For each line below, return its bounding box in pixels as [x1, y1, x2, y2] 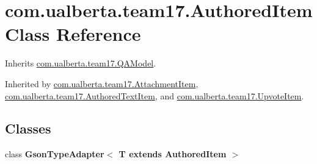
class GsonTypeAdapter [5, 148, 104, 160]
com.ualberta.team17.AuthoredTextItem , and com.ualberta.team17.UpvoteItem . [5, 89, 304, 102]
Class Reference [5, 21, 141, 46]
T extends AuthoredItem [118, 148, 227, 160]
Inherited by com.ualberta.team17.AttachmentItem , [5, 77, 199, 90]
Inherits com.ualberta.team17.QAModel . [5, 57, 156, 70]
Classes [5, 119, 51, 138]
